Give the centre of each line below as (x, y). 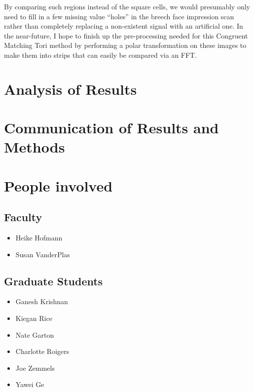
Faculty (23, 217)
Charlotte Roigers (42, 351)
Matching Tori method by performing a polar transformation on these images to (125, 45)
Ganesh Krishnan (42, 301)
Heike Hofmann (39, 238)
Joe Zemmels (35, 368)
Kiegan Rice (34, 318)
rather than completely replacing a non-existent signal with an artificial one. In (124, 26)
